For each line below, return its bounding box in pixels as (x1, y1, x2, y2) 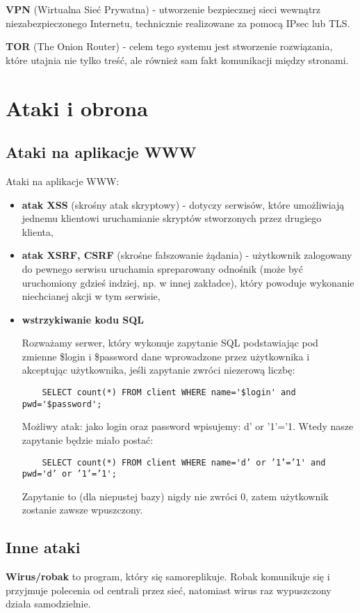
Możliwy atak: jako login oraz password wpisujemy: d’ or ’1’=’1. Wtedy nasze (22, 419, 354, 433)
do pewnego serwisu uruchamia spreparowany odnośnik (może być (22, 261, 303, 276)
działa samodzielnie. (6, 596, 91, 611)
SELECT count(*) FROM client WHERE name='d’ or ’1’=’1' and (42, 457, 326, 468)
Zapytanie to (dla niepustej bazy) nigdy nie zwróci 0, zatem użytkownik (22, 488, 329, 503)
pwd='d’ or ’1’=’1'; (22, 469, 117, 479)
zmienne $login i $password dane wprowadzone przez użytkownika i (22, 349, 310, 363)
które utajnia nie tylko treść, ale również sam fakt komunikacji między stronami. (6, 52, 349, 67)
